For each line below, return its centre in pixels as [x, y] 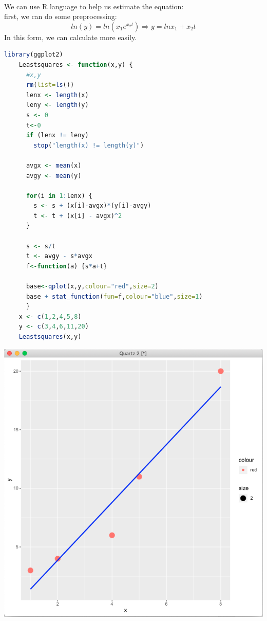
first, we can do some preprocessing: [61, 16]
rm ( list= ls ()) [50, 85]
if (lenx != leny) [57, 135]
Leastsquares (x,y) [50, 337]
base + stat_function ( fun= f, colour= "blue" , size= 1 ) [114, 296]
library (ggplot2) [34, 55]
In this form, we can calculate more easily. [71, 37]
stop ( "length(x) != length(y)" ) [89, 145]
